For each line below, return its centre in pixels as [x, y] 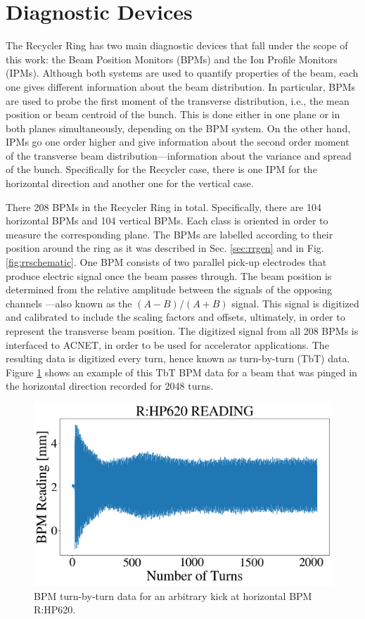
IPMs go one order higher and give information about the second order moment [178, 142]
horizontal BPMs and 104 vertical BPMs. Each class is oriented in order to [167, 221]
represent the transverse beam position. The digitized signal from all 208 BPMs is [182, 331]
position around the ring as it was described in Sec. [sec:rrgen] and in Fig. [165, 248]
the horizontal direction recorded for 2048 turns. [110, 386]
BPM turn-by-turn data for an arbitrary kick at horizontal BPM [173, 595]
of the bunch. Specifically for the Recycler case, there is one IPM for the [161, 169]
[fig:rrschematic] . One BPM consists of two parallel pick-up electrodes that [166, 262]
